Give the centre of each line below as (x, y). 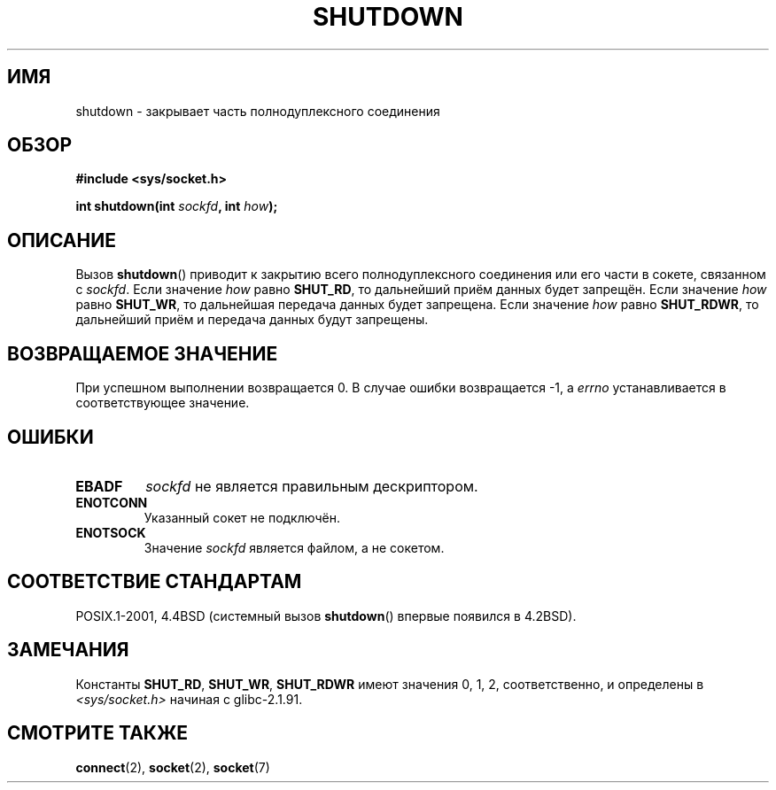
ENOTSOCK (111, 532)
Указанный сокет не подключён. (242, 517)
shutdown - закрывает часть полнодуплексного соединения (258, 111)
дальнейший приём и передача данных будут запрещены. (252, 320)
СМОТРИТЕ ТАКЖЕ (98, 733)
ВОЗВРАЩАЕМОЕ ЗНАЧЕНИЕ (143, 353)
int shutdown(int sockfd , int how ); (177, 206)
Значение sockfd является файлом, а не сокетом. (294, 547)
